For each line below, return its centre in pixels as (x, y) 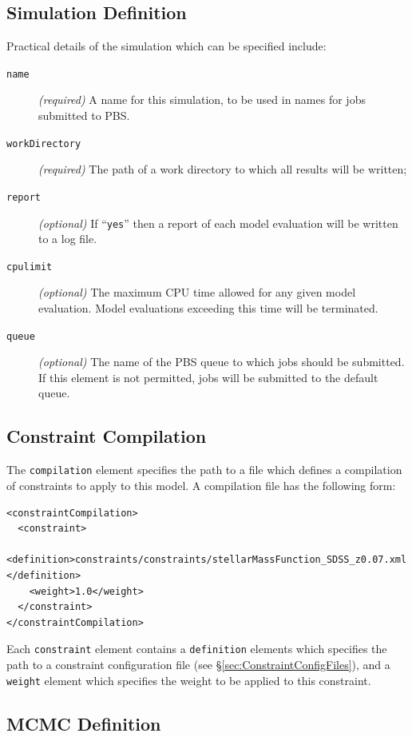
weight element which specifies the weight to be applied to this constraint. (189, 680)
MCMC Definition (84, 723)
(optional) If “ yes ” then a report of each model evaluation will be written (218, 223)
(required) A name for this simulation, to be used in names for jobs (202, 100)
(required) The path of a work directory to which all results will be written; (223, 169)
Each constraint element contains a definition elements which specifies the (197, 649)
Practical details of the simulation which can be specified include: (166, 46)
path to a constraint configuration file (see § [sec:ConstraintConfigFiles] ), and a (198, 664)
